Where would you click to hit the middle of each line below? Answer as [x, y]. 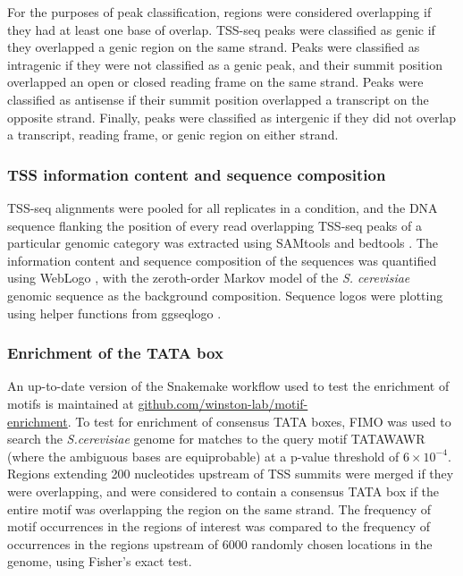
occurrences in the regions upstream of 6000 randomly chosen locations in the [220, 543]
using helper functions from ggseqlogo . [114, 313]
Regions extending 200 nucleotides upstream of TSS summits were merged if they [231, 474]
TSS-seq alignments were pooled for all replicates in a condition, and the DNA [223, 207]
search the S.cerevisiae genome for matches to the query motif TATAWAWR [216, 439]
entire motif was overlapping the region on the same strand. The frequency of [219, 508]
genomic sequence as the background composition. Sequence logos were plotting [225, 295]
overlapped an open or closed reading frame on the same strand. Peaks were [215, 82]
